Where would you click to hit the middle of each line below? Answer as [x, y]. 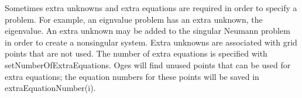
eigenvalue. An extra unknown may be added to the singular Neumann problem [147, 31]
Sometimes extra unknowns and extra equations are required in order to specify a [151, 8]
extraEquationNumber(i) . [50, 88]
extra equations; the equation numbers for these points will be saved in [132, 76]
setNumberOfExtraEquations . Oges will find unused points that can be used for [148, 64]
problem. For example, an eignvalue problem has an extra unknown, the [134, 19]
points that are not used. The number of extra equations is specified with [136, 53]
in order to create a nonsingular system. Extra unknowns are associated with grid [151, 42]
